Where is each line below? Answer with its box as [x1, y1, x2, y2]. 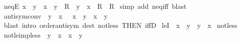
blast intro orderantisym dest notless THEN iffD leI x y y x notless [3, 20, 238, 30]
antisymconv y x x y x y [3, 10, 108, 21]
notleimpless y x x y [3, 29, 83, 40]
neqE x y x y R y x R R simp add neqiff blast [3, 1, 187, 11]
